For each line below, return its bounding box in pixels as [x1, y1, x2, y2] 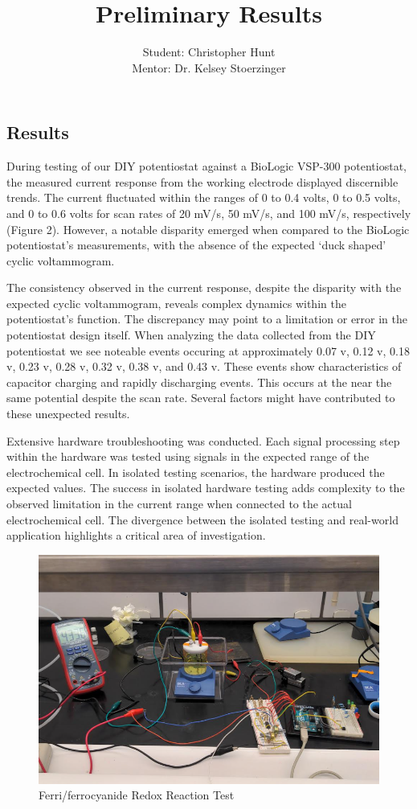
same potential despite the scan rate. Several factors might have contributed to [6, 389, 395, 406]
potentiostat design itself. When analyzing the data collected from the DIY [6, 326, 376, 343]
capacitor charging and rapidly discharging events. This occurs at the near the [6, 373, 392, 390]
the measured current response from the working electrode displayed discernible [6, 173, 399, 190]
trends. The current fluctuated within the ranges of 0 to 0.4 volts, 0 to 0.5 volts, [6, 189, 401, 206]
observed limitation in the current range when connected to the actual [6, 495, 352, 511]
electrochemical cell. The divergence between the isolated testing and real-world [6, 511, 399, 528]
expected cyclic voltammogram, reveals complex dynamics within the [6, 294, 346, 311]
